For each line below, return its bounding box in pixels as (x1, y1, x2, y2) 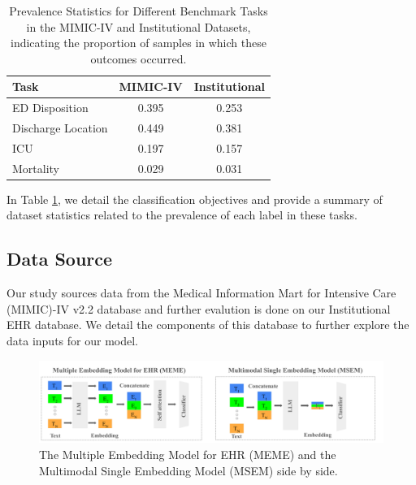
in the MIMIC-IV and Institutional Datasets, (26, 18, 251, 35)
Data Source (6, 246, 113, 271)
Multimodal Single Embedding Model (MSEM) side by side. (39, 461, 338, 479)
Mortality (12, 159, 60, 176)
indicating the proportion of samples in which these (11, 34, 266, 51)
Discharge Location (12, 119, 108, 136)
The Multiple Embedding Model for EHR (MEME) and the (39, 446, 336, 463)
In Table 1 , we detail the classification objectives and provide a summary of (6, 190, 383, 207)
